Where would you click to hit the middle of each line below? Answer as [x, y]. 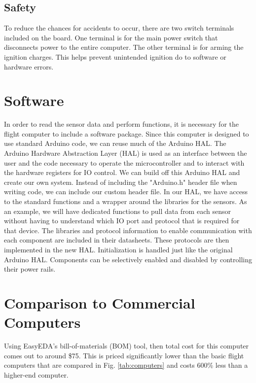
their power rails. [30, 269]
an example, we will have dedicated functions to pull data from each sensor [117, 211]
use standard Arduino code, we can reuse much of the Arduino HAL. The [115, 143]
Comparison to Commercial [100, 302]
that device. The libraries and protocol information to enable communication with [128, 230]
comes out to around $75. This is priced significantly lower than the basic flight [124, 355]
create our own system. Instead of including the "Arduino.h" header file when [121, 182]
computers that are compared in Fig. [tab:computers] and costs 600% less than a [126, 365]
